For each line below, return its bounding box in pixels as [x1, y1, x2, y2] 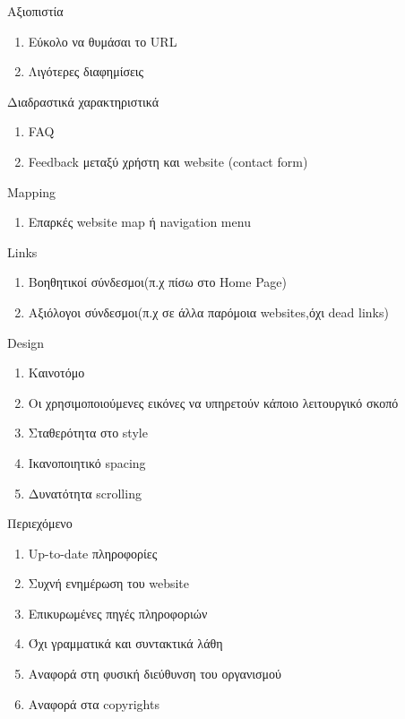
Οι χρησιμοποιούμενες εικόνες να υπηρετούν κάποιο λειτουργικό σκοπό [28, 393, 399, 411]
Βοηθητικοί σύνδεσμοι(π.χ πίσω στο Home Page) [28, 273, 287, 291]
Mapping [7, 182, 56, 201]
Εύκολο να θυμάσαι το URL [28, 31, 177, 50]
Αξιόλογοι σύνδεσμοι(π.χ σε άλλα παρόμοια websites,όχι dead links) [28, 302, 389, 321]
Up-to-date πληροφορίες [28, 543, 158, 562]
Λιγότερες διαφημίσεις [28, 62, 144, 81]
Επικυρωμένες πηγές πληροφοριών [28, 603, 208, 622]
